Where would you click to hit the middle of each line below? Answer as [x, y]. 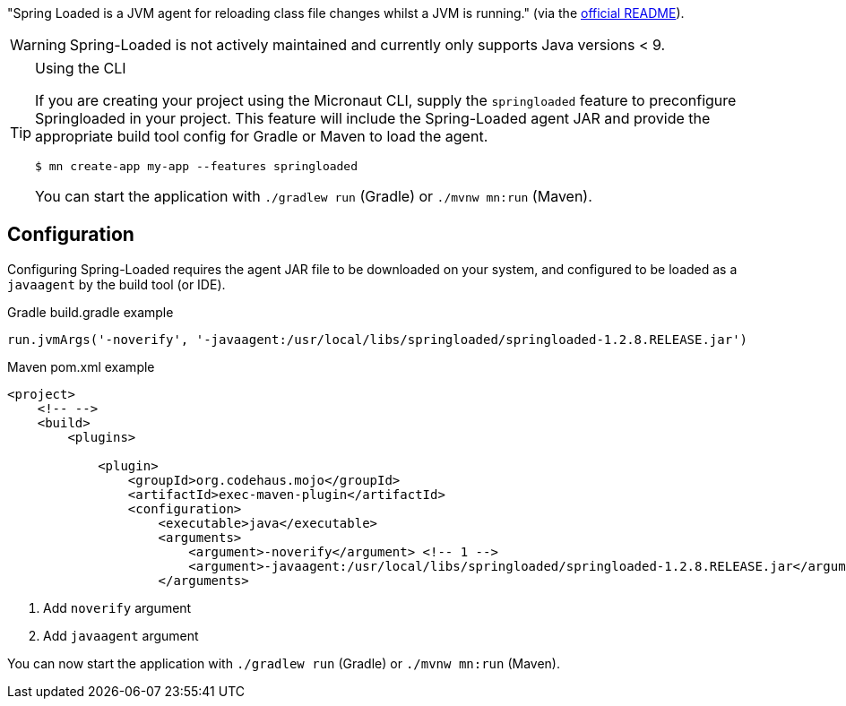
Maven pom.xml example [81, 366]
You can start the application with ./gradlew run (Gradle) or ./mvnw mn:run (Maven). [314, 196]
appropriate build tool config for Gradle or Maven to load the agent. [262, 136]
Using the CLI [81, 68]
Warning [38, 45]
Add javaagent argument [121, 635]
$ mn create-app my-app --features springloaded [197, 166]
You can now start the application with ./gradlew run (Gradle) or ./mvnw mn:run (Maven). [284, 663]
